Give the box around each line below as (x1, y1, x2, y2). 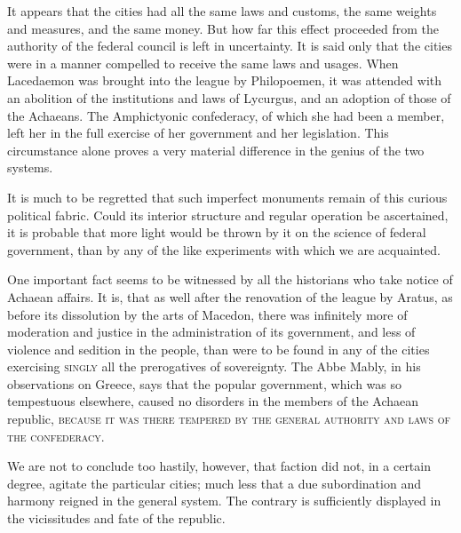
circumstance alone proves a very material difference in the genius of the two (7, 140, 425, 159)
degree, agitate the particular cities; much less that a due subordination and (7, 473, 421, 492)
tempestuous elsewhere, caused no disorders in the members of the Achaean (7, 392, 419, 410)
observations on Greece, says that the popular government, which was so (7, 374, 402, 393)
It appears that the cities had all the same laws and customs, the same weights (7, 2, 437, 20)
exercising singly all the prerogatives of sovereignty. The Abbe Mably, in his (7, 357, 421, 376)
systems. (7, 158, 53, 177)
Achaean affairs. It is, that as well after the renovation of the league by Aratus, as (7, 287, 453, 306)
